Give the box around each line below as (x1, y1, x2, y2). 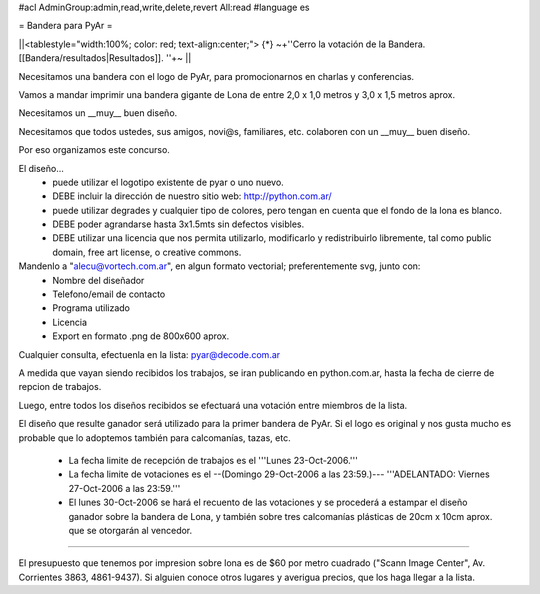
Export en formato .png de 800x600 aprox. (52, 330, 230, 342)
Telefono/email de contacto (52, 288, 166, 300)
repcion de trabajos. (18, 381, 102, 393)
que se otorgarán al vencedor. (68, 524, 193, 536)
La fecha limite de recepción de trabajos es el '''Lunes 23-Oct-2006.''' (68, 454, 359, 466)
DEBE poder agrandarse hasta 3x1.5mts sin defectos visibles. (52, 218, 305, 230)
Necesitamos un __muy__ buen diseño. (18, 107, 178, 119)
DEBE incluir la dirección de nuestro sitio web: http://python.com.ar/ (52, 190, 332, 202)
